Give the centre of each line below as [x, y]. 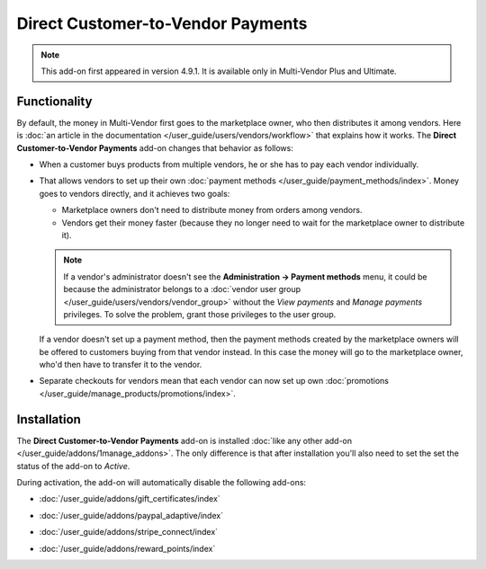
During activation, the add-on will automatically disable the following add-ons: [161, 482]
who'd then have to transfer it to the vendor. [121, 365]
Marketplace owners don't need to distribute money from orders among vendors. [212, 210]
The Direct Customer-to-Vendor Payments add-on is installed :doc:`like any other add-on [184, 440]
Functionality [54, 101]
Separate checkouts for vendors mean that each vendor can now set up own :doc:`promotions [214, 381]
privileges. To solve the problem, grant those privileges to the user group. [200, 314]
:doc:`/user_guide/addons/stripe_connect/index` [129, 532]
